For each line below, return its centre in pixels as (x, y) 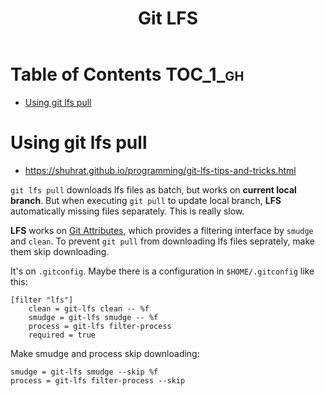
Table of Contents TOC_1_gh (127, 74)
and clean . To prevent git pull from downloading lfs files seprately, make (163, 241)
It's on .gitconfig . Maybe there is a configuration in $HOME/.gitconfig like (162, 271)
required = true (62, 335)
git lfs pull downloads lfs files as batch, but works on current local (153, 189)
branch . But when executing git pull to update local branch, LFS (146, 200)
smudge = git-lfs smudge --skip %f (84, 372)
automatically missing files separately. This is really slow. (127, 211)
